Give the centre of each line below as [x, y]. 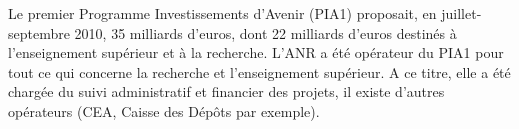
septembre [39, 32]
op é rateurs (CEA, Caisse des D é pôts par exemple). [164, 110]
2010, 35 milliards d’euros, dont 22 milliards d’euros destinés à [265, 32]
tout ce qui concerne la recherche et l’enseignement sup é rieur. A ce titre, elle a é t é [259, 71]
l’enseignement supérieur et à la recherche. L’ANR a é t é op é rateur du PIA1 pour [256, 52]
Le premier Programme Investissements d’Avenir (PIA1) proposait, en [222, 13]
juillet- [461, 13]
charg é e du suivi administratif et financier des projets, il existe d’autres [226, 91]
